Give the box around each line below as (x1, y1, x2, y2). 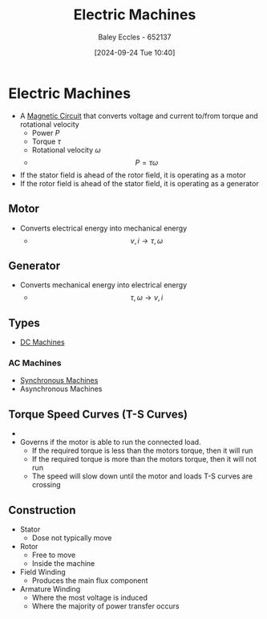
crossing (31, 480, 62, 490)
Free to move (31, 550, 76, 560)
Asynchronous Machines (19, 384, 103, 394)
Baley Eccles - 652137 (98, 32, 172, 42)
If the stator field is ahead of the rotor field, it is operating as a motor (19, 170, 246, 180)
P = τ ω (135, 157, 159, 167)
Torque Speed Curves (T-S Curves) (8, 407, 188, 421)
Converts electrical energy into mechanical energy (19, 223, 188, 233)
